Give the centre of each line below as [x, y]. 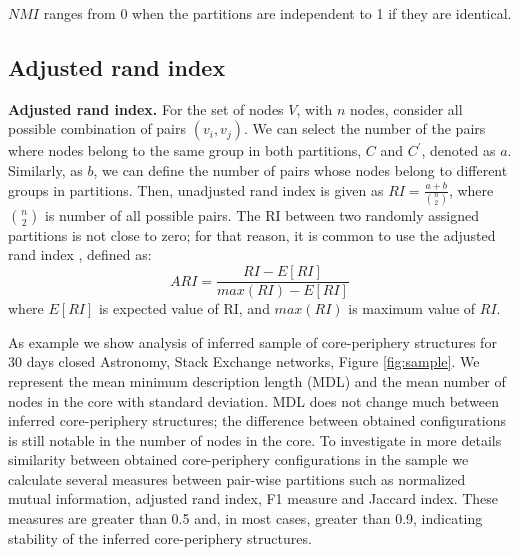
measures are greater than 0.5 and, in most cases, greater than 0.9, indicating [245, 518]
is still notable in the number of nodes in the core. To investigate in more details [255, 439]
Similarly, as [45, 169]
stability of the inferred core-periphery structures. [160, 537]
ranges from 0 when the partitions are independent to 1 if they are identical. [277, 13]
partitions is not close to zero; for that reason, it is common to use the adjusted [252, 234]
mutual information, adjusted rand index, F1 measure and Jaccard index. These [253, 498]
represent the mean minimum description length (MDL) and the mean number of [257, 380]
